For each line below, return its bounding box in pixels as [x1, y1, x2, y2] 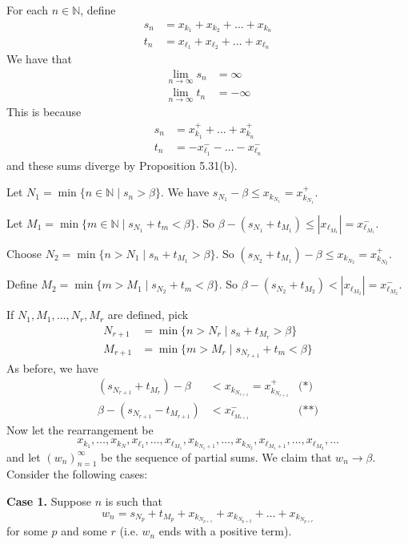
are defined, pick [107, 306, 189, 323]
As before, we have [6, 359, 98, 376]
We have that [6, 50, 73, 67]
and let [6, 448, 41, 465]
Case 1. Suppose [6, 493, 91, 510]
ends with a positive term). [158, 523, 292, 539]
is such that [105, 493, 163, 510]
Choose [6, 244, 42, 261]
